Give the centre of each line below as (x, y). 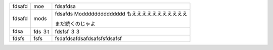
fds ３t (41, 31)
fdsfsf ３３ (68, 31)
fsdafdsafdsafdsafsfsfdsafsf (88, 38)
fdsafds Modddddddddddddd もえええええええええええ (121, 14)
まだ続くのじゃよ (75, 24)
